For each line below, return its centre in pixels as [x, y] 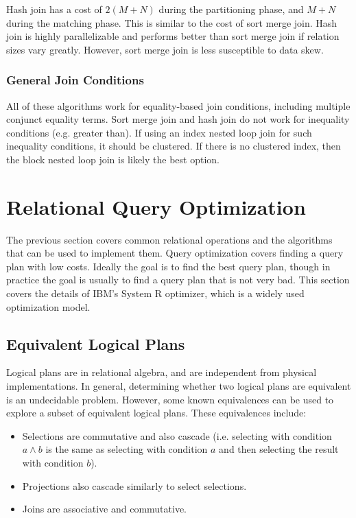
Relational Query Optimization [156, 206]
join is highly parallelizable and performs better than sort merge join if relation [173, 36]
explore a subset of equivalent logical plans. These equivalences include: [156, 413]
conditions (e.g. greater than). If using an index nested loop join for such [159, 132]
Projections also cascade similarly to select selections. [134, 485]
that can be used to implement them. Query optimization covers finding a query [175, 253]
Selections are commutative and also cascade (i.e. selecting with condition [177, 435]
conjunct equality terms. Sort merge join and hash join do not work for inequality [178, 119]
